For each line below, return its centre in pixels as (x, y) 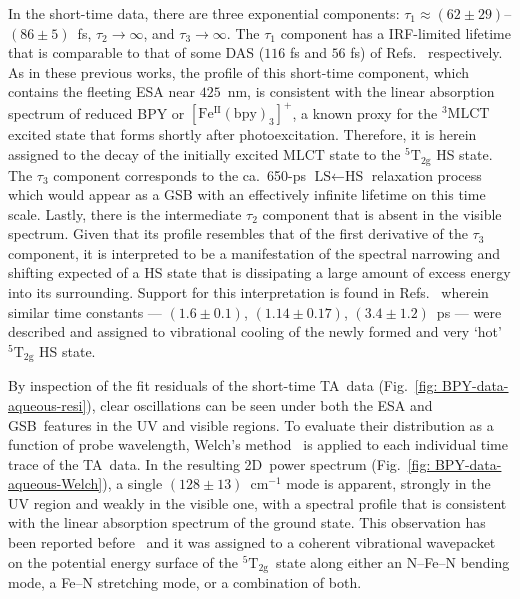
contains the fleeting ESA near (101, 91)
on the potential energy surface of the (123, 561)
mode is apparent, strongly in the (388, 483)
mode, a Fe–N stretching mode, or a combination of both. (185, 582)
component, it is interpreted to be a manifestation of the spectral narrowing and (254, 252)
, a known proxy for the (365, 112)
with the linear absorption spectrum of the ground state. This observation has (247, 522)
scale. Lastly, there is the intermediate (125, 213)
